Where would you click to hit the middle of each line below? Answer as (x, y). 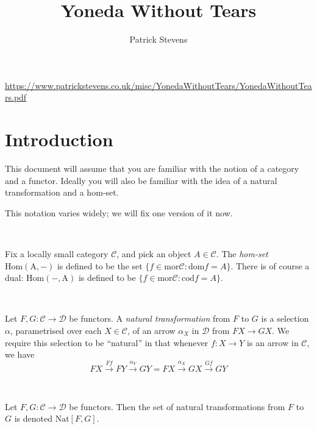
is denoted (33, 418)
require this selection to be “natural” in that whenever (107, 342)
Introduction (59, 139)
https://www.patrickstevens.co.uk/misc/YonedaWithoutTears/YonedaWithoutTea (158, 85)
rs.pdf (16, 97)
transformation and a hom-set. (62, 192)
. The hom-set (242, 253)
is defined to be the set (100, 265)
